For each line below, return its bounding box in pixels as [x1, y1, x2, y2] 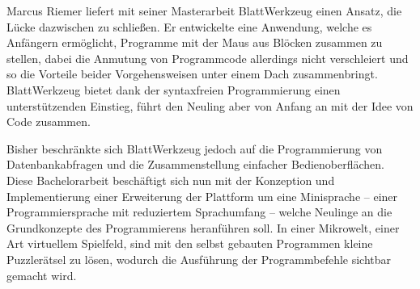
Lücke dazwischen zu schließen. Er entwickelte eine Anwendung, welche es [6, 18, 372, 35]
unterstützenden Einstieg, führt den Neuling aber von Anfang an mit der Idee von [6, 97, 414, 114]
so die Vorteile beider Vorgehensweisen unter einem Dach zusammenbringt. [6, 65, 378, 82]
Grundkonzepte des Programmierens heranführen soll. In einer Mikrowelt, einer [6, 219, 400, 236]
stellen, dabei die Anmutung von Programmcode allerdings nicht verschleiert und [6, 49, 409, 66]
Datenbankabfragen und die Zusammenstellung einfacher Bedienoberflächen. [6, 156, 384, 173]
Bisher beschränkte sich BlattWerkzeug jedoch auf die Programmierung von [6, 140, 383, 157]
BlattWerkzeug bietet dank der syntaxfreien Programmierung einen [6, 81, 341, 98]
